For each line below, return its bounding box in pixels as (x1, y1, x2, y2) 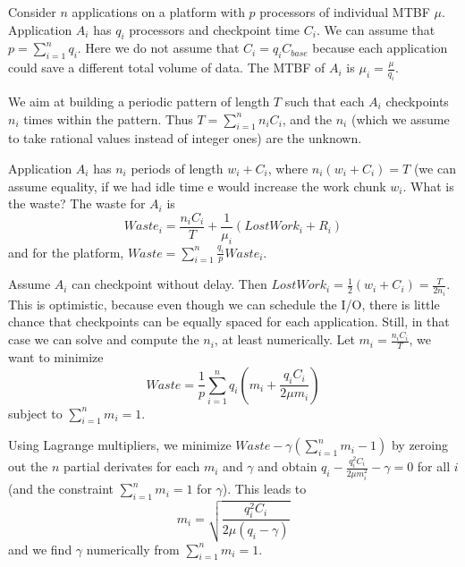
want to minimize (8, 347, 104, 366)
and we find (8, 539, 72, 558)
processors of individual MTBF (259, 3, 430, 21)
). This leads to (222, 479, 307, 498)
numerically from (86, 539, 180, 558)
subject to (8, 403, 63, 422)
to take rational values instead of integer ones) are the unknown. (8, 129, 362, 148)
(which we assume (351, 109, 450, 128)
